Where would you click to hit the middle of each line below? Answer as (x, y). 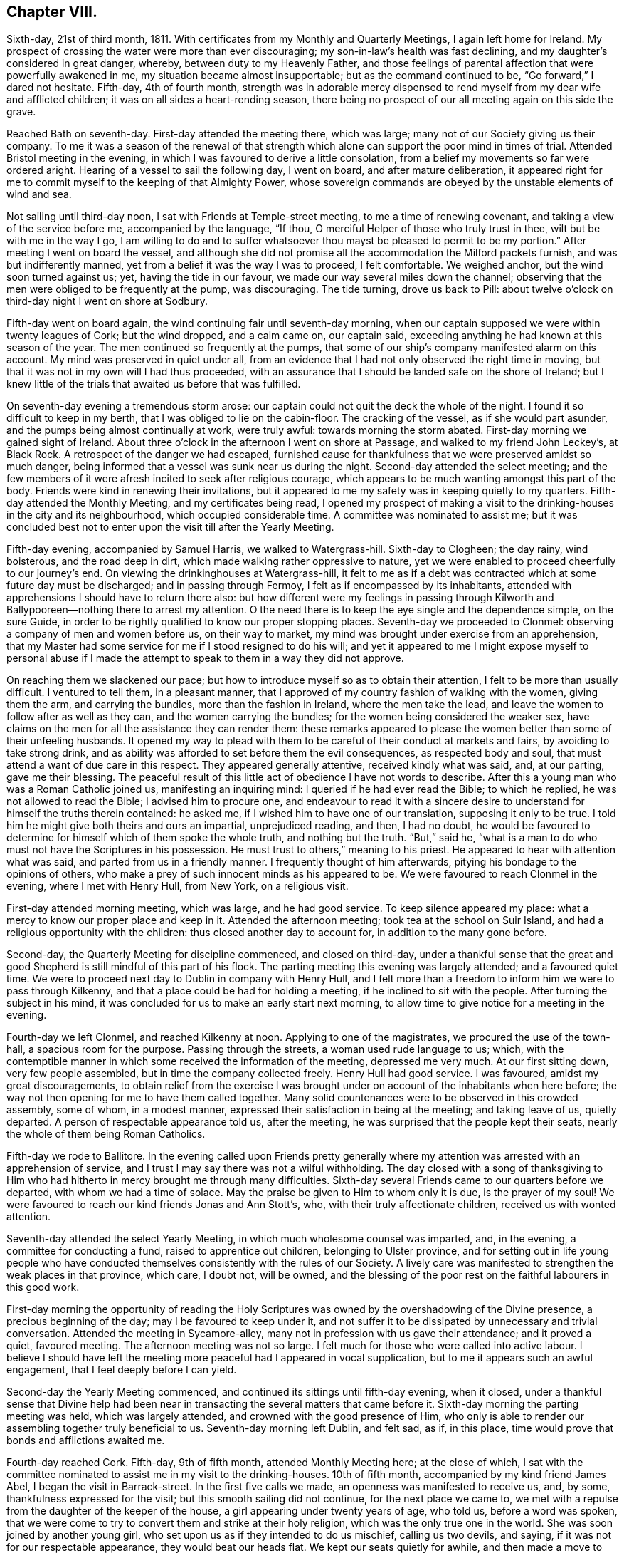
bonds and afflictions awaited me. (86, 1440)
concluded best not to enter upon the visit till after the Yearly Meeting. (170, 527)
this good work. (43, 1287)
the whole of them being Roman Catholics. (106, 1134)
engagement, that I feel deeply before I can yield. (122, 1370)
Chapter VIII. (52, 12)
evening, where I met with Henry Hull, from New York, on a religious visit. (178, 886)
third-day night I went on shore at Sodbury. (107, 301)
